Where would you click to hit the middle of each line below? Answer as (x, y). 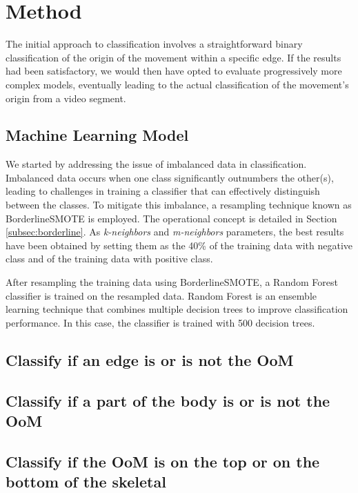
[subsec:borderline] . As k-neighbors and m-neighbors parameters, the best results (175, 232)
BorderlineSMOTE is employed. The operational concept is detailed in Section (171, 218)
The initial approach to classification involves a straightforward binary (154, 44)
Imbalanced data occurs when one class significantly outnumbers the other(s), (170, 177)
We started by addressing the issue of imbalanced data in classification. (156, 164)
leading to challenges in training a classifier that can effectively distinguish (163, 191)
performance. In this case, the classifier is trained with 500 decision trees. (160, 322)
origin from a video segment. (66, 98)
